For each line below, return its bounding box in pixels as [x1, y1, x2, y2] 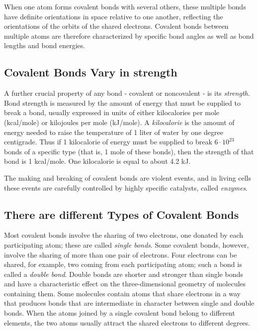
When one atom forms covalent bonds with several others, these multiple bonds [4, 1, 246, 11]
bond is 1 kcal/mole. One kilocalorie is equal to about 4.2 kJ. [4, 156, 191, 166]
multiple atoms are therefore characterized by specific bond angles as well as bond [4, 30, 254, 41]
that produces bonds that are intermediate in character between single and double [4, 298, 255, 308]
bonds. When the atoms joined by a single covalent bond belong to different [4, 308, 235, 318]
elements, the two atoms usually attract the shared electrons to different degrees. [4, 317, 251, 328]
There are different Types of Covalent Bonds [4, 206, 239, 222]
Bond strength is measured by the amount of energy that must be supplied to [4, 97, 241, 108]
